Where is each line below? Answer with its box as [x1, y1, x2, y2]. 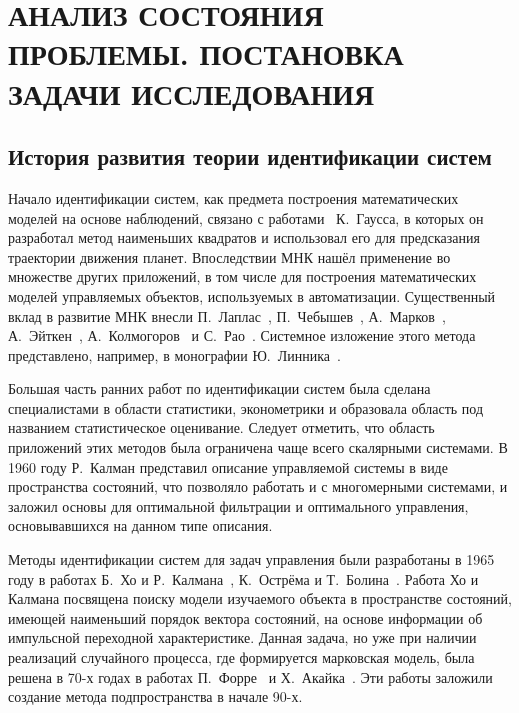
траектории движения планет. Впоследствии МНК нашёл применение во [8, 246, 451, 267]
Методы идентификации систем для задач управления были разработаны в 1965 [8, 549, 495, 570]
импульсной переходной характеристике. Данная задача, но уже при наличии [8, 627, 477, 648]
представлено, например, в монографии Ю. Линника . [8, 344, 341, 365]
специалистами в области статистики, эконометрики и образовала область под [8, 397, 484, 418]
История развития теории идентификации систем [8, 141, 492, 172]
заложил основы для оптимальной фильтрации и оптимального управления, [8, 495, 469, 516]
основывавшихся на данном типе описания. [8, 515, 273, 536]
